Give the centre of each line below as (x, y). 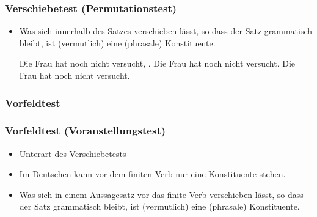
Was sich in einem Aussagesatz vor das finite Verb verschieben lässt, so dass (161, 194)
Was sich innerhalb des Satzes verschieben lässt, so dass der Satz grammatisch (166, 31)
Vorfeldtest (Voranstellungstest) (86, 131)
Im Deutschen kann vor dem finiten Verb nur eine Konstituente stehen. (152, 174)
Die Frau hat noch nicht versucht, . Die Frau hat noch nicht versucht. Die (157, 63)
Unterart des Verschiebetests (73, 153)
